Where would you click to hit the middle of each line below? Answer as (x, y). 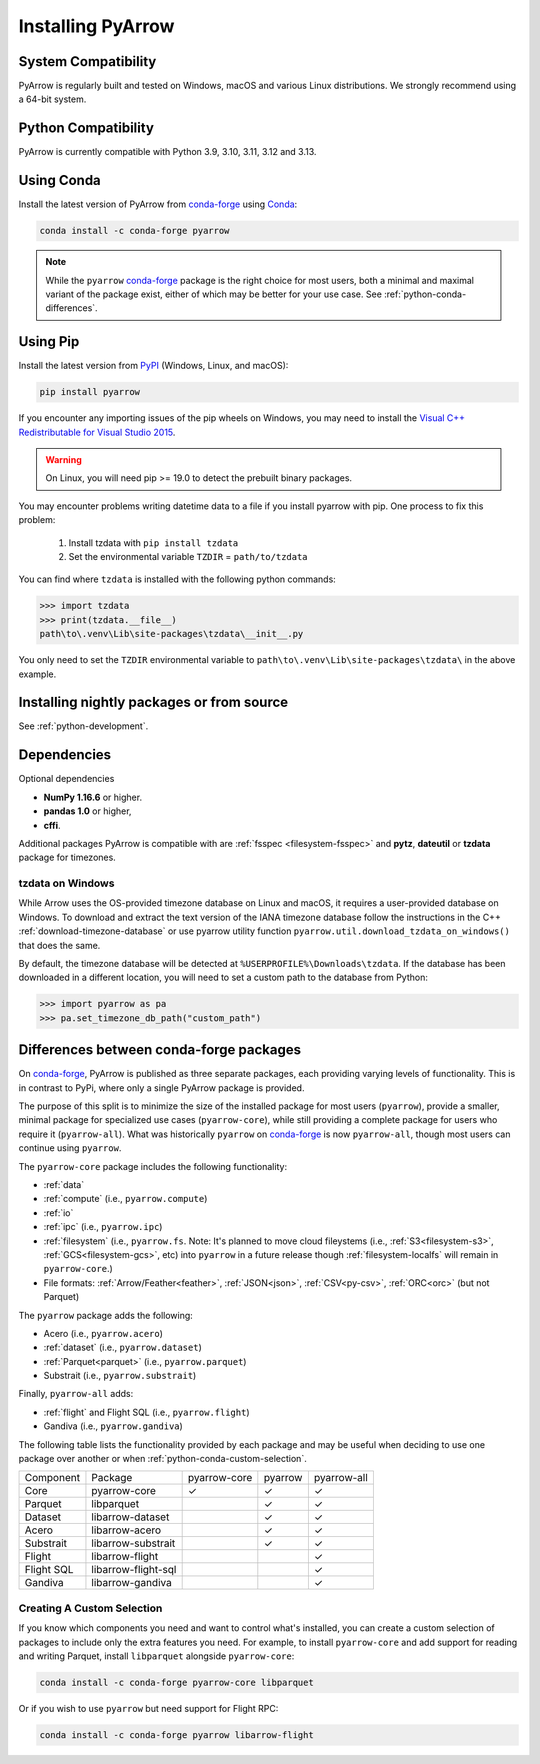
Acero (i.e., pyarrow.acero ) (103, 1333)
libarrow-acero (126, 1530)
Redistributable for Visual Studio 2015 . (97, 432)
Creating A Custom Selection (90, 1608)
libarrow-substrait (133, 1543)
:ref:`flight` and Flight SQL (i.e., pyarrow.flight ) (146, 1412)
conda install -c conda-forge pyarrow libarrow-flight (176, 1734)
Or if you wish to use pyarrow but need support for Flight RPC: (148, 1708)
